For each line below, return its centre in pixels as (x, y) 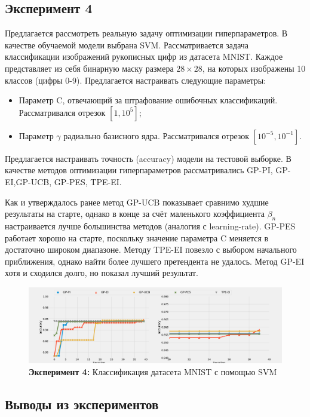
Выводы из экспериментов (82, 404)
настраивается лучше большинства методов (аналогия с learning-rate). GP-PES (150, 226)
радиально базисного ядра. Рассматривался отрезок (156, 135)
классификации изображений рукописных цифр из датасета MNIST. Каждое (144, 56)
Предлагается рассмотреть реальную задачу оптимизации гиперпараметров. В (146, 33)
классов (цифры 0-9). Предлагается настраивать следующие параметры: (136, 80)
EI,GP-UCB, (28, 181)
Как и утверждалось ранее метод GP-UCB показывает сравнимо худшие (137, 202)
